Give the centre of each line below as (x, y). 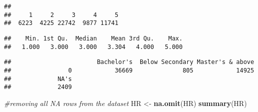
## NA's (38, 79)
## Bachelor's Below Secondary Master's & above (129, 62)
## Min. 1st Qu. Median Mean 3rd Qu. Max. (93, 38)
